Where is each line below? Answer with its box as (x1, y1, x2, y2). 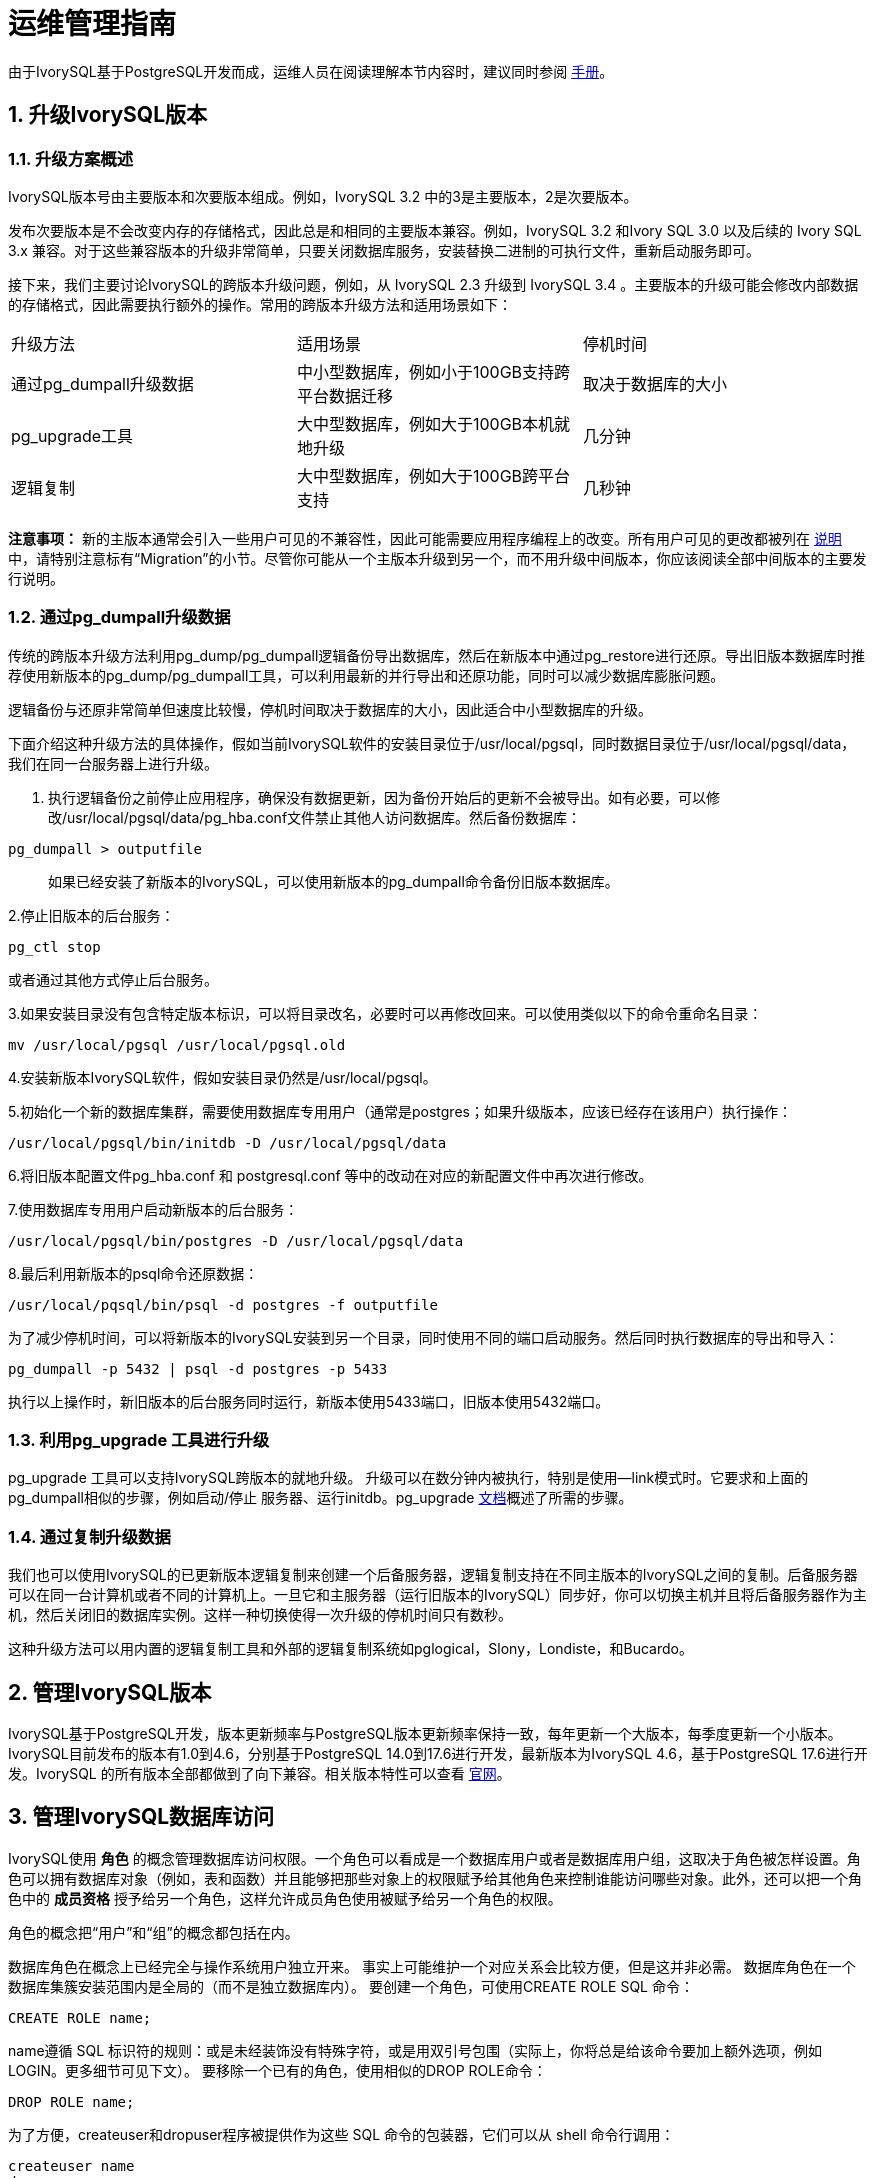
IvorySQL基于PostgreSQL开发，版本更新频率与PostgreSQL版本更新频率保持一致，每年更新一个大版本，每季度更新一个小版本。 (8, 1725, 842, 1743)
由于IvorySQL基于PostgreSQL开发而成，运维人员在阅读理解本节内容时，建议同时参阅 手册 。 (8, 62, 614, 80)
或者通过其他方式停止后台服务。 (8, 970, 218, 988)
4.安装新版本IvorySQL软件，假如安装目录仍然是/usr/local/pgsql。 (8, 1068, 437, 1086)
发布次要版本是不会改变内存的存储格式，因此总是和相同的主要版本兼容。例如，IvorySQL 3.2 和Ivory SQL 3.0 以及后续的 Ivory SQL (8, 221, 862, 239)
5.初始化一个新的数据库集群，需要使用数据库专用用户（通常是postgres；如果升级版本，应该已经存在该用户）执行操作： (8, 1102, 792, 1120)
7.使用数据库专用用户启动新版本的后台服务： (8, 1200, 299, 1218)
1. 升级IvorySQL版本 (8, 102, 208, 128)
